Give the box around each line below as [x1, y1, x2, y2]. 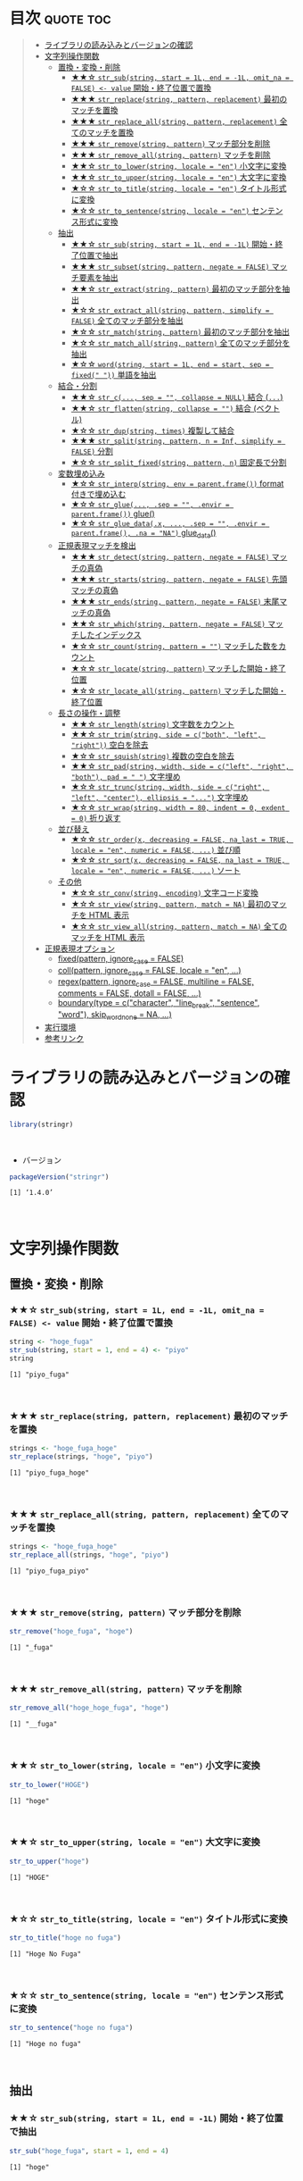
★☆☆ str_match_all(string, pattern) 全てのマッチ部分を [70, 337, 291, 348]
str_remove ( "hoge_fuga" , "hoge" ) [9, 1627, 134, 1636]
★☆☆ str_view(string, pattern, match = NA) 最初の [70, 898, 272, 909]
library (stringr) [9, 1120, 74, 1129]
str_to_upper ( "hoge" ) [9, 1857, 90, 1866]
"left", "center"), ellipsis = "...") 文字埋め [70, 791, 249, 802]
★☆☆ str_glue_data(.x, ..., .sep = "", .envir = [70, 517, 266, 528]
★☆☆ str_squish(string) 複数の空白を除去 [70, 750, 234, 761]
